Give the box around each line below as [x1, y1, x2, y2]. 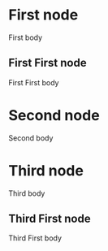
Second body [8, 132, 54, 143]
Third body [8, 188, 45, 198]
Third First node [8, 212, 91, 226]
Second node [8, 106, 100, 124]
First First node [8, 56, 87, 70]
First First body [8, 77, 59, 87]
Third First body [8, 233, 63, 243]
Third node [8, 161, 84, 180]
